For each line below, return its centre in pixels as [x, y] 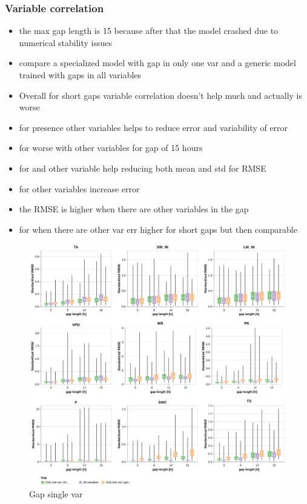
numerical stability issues [65, 42]
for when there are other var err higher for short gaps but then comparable [158, 229]
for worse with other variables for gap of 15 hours [111, 148]
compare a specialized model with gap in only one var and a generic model [157, 63]
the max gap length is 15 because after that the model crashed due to [149, 31]
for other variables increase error [79, 188]
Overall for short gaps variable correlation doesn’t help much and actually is [161, 95]
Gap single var [56, 493]
